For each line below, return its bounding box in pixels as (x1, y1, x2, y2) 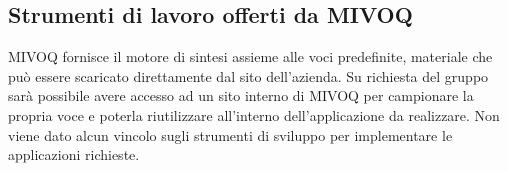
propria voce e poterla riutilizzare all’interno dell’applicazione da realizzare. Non (8, 104, 500, 125)
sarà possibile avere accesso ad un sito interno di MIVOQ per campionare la (8, 85, 474, 106)
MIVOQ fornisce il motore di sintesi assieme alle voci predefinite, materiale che (8, 46, 493, 67)
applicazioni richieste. (8, 144, 140, 165)
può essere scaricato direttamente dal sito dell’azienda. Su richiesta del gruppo (8, 65, 489, 86)
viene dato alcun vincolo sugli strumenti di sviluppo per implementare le (8, 124, 453, 145)
